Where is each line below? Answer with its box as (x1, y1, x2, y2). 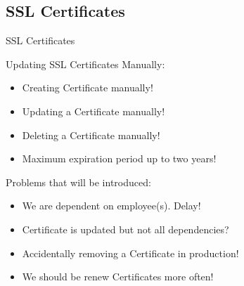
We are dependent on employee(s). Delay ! (22, 198, 201, 213)
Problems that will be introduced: (6, 174, 151, 189)
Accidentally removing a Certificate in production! (22, 245, 239, 260)
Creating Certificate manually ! (22, 80, 153, 95)
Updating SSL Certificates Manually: (6, 56, 165, 71)
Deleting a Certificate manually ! (22, 127, 160, 142)
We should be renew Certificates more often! (22, 269, 214, 284)
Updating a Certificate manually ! (22, 103, 165, 118)
